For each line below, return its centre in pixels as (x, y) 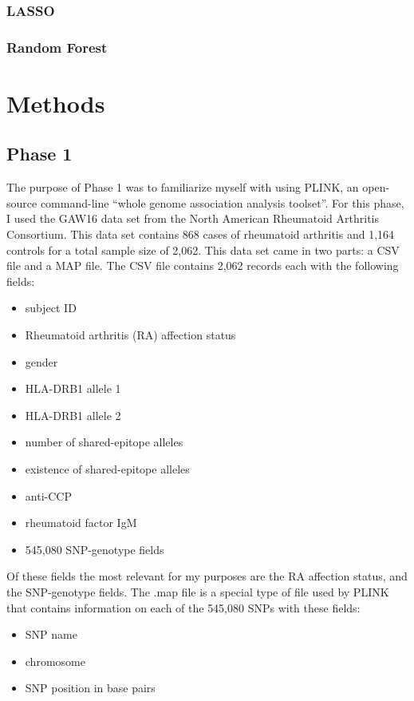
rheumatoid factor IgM (81, 523)
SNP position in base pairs (90, 688)
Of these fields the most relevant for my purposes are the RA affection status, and (207, 576)
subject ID (51, 308)
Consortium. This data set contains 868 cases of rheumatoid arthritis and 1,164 (201, 234)
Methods (56, 103)
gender (41, 361)
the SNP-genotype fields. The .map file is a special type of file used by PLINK (198, 591)
